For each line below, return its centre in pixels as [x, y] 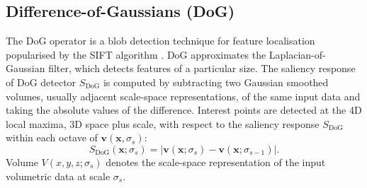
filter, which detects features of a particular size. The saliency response [202, 68]
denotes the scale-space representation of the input [216, 161]
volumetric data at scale [58, 176]
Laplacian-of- [297, 54]
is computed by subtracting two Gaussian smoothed [216, 82]
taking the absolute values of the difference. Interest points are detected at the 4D [184, 110]
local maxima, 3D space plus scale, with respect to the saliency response [163, 123]
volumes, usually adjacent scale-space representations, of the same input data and [183, 96]
